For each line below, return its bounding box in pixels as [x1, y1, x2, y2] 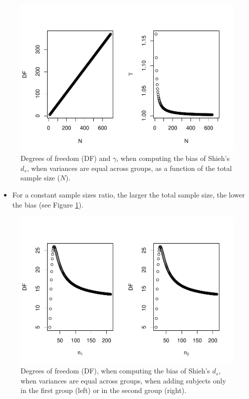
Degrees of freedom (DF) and [21, 153, 111, 163]
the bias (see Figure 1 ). [12, 199, 84, 210]
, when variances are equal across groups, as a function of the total [27, 162, 232, 173]
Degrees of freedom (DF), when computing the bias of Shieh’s [21, 365, 210, 376]
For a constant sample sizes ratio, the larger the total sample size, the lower [12, 189, 245, 199]
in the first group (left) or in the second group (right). [21, 385, 186, 395]
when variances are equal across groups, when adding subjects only [21, 375, 226, 385]
